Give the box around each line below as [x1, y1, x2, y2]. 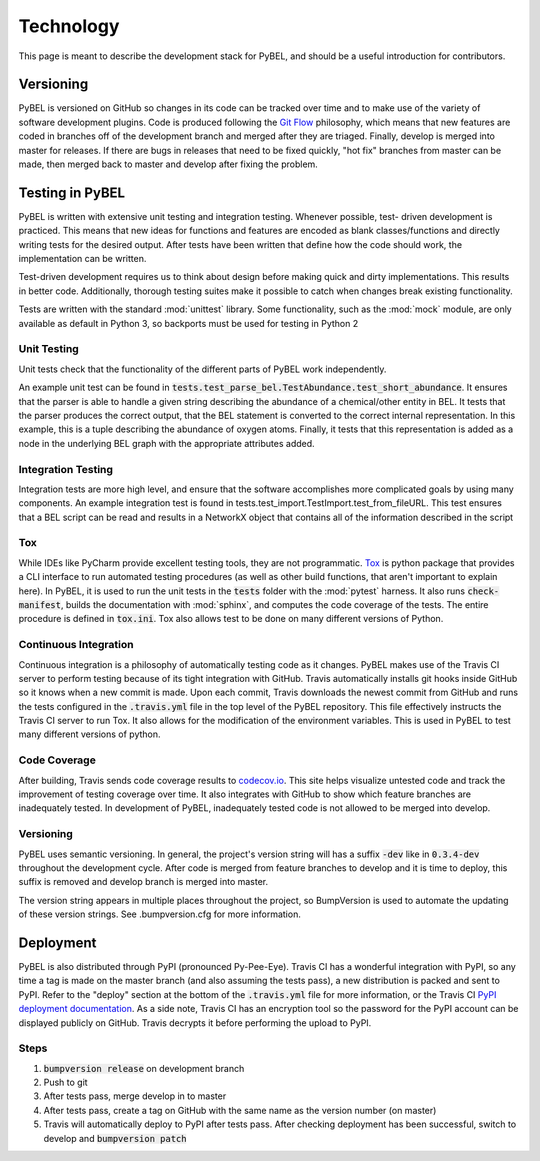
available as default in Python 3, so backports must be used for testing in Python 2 [18, 317, 359, 329]
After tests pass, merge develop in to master [43, 1090, 227, 1102]
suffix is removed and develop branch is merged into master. [18, 876, 269, 888]
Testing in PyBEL [18, 184, 125, 201]
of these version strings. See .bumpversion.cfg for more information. [18, 908, 302, 920]
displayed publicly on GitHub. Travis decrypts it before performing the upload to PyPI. [18, 1016, 372, 1029]
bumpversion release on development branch [43, 1062, 245, 1074]
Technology [18, 15, 120, 37]
